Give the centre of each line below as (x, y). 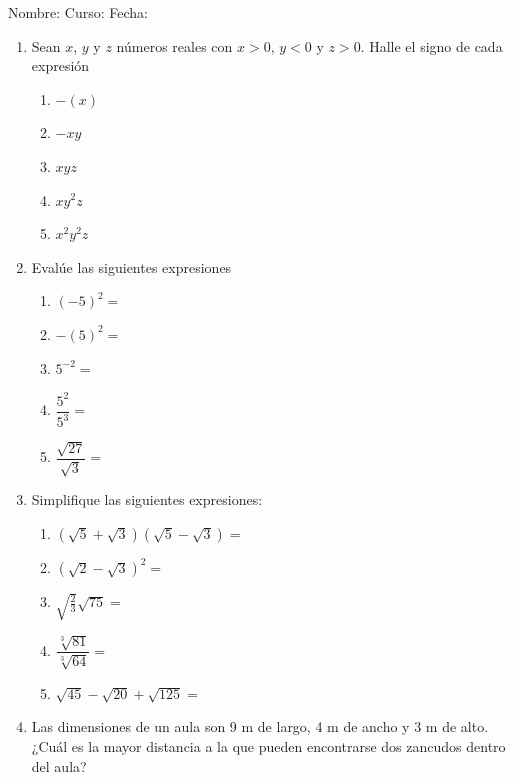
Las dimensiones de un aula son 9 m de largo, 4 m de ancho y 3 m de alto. (260, 726)
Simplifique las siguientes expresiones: (147, 499)
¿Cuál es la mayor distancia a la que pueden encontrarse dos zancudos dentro (268, 746)
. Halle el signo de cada (431, 45)
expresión (60, 65)
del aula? (59, 765)
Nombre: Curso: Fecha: (78, 12)
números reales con (174, 45)
